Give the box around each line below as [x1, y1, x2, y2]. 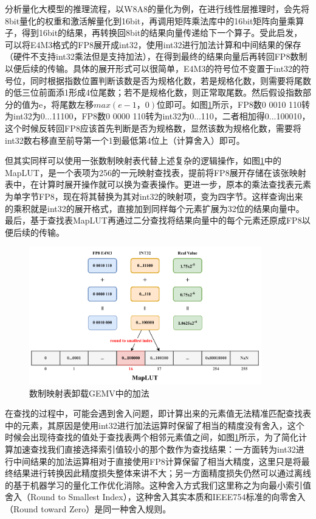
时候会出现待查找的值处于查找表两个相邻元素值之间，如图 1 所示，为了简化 [5, 431, 298, 443]
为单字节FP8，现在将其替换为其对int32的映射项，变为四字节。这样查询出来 [5, 189, 303, 202]
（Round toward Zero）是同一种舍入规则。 [5, 503, 171, 515]
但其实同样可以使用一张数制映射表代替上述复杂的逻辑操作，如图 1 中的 [5, 154, 281, 167]
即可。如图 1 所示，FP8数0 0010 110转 [165, 97, 311, 110]
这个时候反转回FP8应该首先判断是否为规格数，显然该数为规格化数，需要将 [5, 121, 301, 134]
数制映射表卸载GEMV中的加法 [29, 386, 149, 399]
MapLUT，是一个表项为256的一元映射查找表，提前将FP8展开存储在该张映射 [5, 166, 306, 178]
